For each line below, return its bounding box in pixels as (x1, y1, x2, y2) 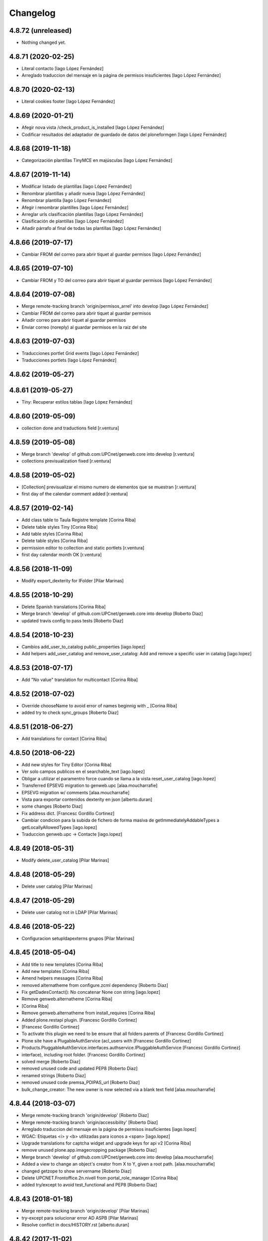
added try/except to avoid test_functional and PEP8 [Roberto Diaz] (21, 1182, 157, 1188)
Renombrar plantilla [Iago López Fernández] (21, 198, 112, 204)
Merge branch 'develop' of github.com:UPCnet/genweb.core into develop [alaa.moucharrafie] (21, 1154, 213, 1160)
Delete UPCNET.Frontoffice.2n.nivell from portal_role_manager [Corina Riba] (21, 1174, 178, 1181)
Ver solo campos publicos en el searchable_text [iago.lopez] (21, 768, 145, 774)
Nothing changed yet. (21, 40, 67, 46)
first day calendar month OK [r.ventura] (21, 552, 102, 558)
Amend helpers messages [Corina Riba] (21, 975, 103, 981)
